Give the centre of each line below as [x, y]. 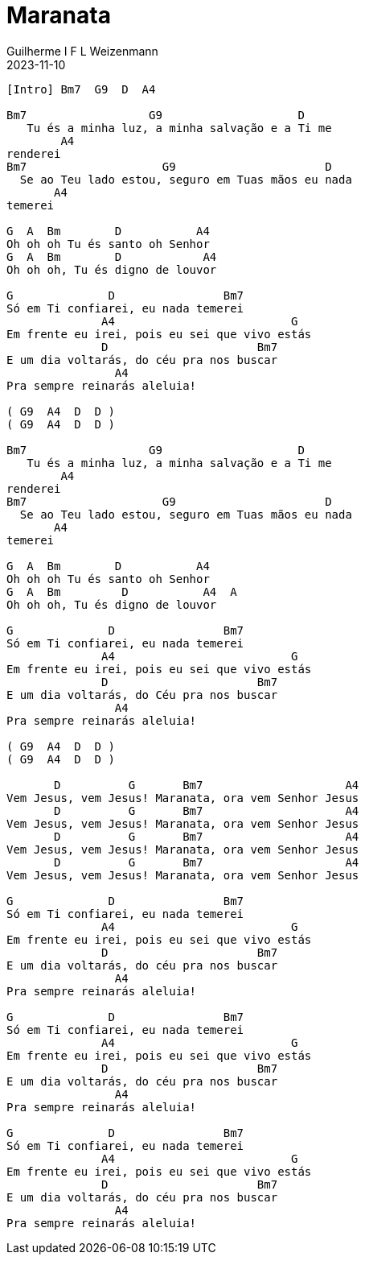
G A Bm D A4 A [122, 591]
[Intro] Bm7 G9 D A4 [81, 89]
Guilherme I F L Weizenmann [82, 51]
